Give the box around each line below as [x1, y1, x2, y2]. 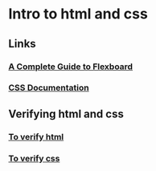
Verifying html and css [8, 107, 125, 120]
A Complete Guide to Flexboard [8, 61, 133, 72]
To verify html [8, 131, 64, 142]
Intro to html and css [8, 5, 149, 23]
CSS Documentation [8, 82, 90, 93]
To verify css [8, 153, 60, 164]
